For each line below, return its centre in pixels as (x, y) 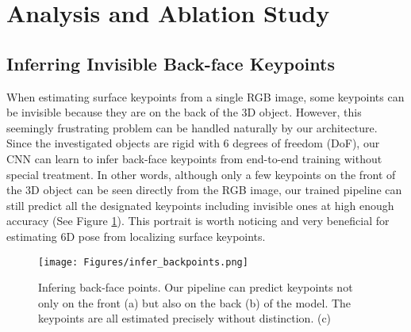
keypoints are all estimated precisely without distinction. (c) (185, 318)
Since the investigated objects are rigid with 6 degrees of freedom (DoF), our (193, 143)
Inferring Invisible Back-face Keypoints (171, 63)
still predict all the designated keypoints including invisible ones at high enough (200, 205)
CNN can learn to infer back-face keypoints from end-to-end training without (194, 158)
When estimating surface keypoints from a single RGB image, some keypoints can (205, 96)
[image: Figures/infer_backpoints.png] (143, 262)
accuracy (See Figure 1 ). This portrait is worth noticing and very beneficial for (198, 221)
